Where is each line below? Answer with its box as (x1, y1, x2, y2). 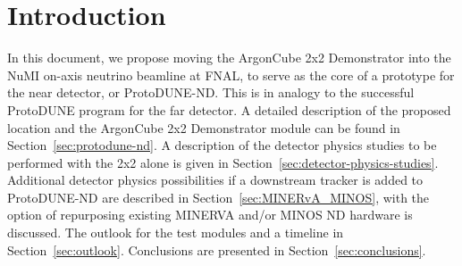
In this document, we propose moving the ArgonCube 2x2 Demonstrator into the (7, 48, 451, 67)
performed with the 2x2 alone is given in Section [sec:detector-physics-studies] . (7, 153, 439, 171)
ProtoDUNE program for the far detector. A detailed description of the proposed (7, 100, 451, 119)
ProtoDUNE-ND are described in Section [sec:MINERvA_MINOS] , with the (7, 187, 430, 206)
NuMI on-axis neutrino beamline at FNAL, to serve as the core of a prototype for (7, 65, 455, 84)
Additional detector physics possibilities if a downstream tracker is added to (7, 170, 424, 189)
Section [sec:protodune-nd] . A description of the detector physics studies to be (7, 136, 437, 154)
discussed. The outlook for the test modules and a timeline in (7, 223, 344, 242)
